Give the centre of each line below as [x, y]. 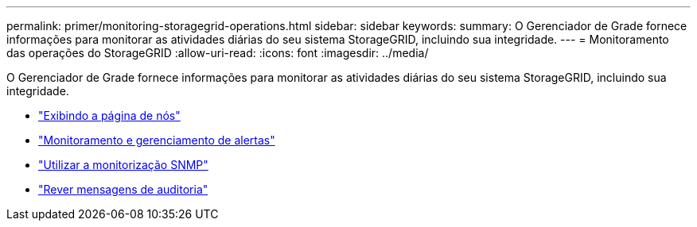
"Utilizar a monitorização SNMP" [123, 165]
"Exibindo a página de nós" [109, 115]
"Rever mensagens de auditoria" [123, 189]
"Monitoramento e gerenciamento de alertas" [157, 140]
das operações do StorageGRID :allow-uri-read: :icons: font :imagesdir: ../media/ [218, 53]
